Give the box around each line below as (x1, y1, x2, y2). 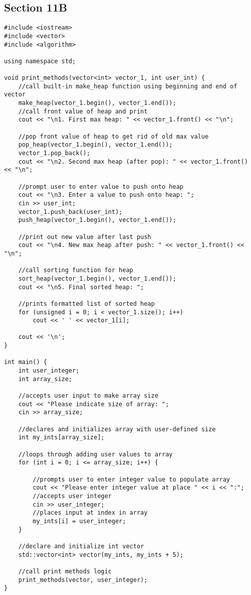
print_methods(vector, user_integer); (18, 576, 148, 583)
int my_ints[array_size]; (18, 434, 105, 441)
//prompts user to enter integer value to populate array (33, 475, 230, 483)
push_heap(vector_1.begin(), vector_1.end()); (18, 216, 176, 224)
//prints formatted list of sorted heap (18, 300, 155, 307)
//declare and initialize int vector (18, 542, 144, 550)
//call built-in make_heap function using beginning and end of (18, 82, 237, 90)
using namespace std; (4, 57, 76, 65)
